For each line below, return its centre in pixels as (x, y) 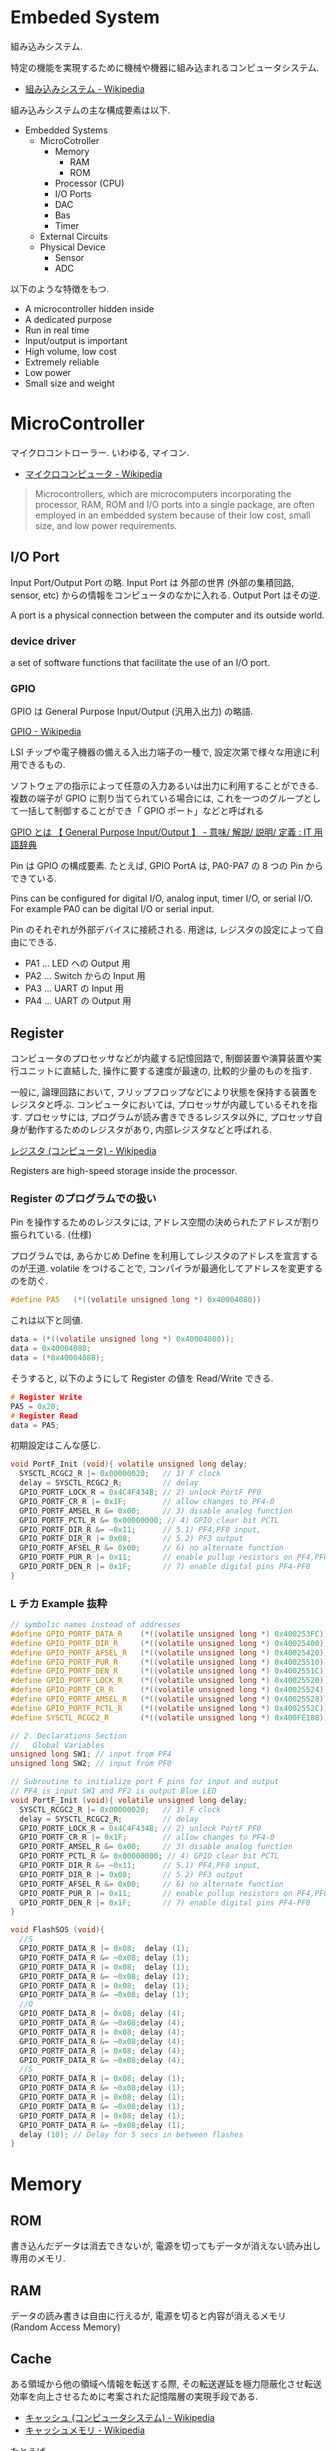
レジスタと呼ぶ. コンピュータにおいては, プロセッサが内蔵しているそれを (159, 1105)
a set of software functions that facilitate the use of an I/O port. (140, 662)
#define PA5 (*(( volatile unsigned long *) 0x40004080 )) (136, 1300)
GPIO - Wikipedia (46, 732)
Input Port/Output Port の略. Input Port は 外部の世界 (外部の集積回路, (152, 582)
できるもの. (42, 765)
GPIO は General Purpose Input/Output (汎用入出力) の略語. (132, 712)
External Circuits (73, 236)
